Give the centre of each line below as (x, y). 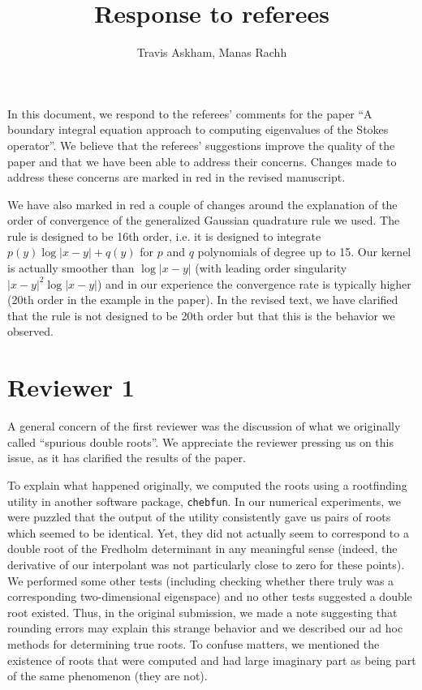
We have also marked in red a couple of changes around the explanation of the (202, 204)
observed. (30, 331)
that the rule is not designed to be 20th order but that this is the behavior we (201, 315)
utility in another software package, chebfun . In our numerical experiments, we (204, 501)
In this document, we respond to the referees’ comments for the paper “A (190, 113)
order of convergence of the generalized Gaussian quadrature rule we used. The (204, 220)
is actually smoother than (71, 268)
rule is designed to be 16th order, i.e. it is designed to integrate (164, 236)
